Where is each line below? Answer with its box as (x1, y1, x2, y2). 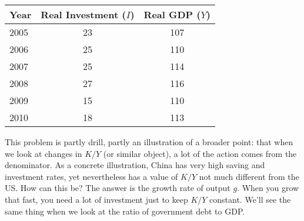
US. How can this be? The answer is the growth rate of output (5, 182, 230, 194)
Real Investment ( (41, 8, 126, 21)
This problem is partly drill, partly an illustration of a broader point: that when (5, 136, 293, 148)
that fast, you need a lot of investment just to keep (5, 193, 188, 205)
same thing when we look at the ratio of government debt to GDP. (5, 205, 245, 217)
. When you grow (237, 182, 299, 194)
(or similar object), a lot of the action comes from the (103, 147, 297, 159)
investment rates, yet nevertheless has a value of (5, 170, 178, 182)
